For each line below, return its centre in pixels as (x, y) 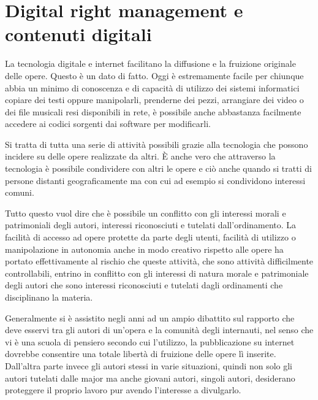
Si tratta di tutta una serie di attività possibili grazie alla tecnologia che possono (157, 144)
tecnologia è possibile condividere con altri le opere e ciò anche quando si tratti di (158, 168)
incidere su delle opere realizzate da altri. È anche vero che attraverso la (140, 156)
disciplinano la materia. (49, 297)
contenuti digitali (78, 34)
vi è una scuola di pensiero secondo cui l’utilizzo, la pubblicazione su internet (150, 341)
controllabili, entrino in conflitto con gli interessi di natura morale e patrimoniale (157, 273)
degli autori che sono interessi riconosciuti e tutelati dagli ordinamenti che (144, 285)
